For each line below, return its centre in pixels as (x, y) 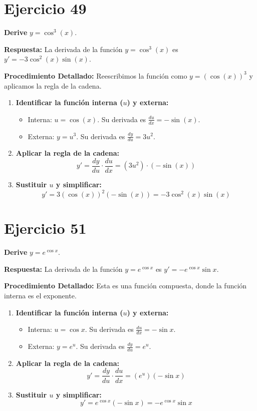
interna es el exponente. (40, 295)
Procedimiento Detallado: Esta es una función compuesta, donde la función (125, 286)
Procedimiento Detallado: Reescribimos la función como (96, 75)
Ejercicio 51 (45, 228)
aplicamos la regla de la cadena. (53, 85)
